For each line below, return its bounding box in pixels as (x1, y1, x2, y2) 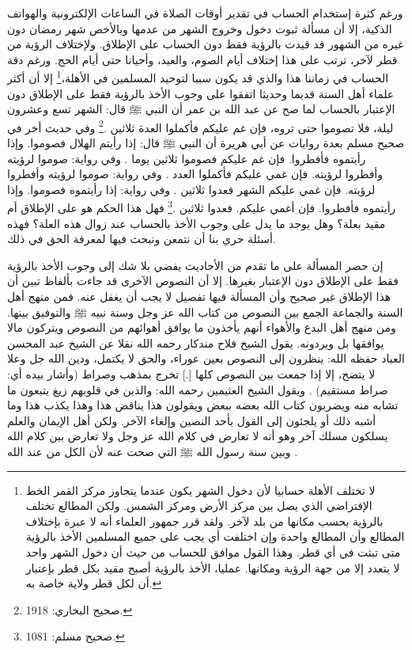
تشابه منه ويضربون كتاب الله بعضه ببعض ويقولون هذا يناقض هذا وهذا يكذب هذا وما (7, 397, 399, 413)
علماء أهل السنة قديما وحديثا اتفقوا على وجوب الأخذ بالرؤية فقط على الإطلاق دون (7, 85, 395, 101)
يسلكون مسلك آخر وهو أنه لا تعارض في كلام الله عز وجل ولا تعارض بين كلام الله (7, 428, 388, 444)
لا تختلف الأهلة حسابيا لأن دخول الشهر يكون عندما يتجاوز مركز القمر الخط (25, 481, 376, 498)
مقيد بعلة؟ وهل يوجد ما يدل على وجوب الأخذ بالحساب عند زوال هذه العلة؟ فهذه (7, 215, 386, 231)
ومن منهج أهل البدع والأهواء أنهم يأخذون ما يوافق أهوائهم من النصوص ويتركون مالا (7, 319, 396, 336)
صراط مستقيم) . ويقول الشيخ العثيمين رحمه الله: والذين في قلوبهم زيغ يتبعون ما (7, 381, 388, 397)
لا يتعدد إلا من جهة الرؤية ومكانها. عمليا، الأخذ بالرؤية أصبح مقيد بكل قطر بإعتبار (25, 559, 400, 576)
